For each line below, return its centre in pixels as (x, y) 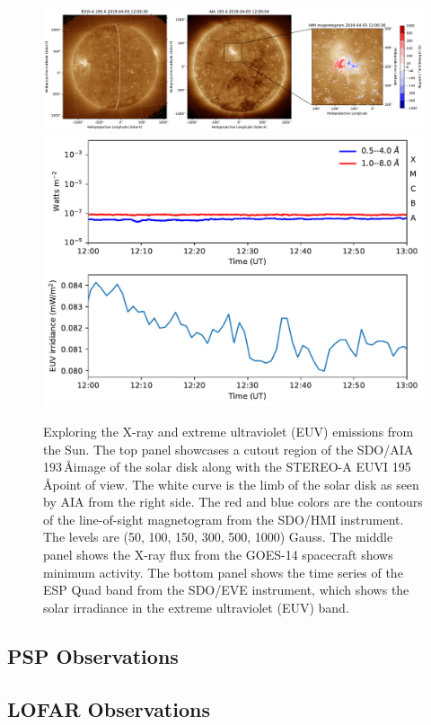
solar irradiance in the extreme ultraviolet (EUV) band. (196, 607)
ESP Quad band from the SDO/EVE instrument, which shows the (226, 590)
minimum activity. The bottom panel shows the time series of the (223, 572)
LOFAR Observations (109, 708)
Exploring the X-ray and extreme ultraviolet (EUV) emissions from (229, 431)
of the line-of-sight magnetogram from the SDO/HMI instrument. (224, 519)
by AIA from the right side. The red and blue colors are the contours (233, 502)
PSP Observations (93, 655)
